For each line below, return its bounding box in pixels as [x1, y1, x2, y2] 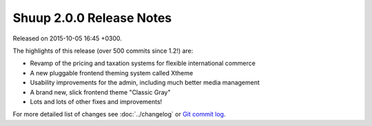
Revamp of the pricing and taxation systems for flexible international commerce [30, 59, 256, 68]
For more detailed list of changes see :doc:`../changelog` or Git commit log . [12, 110, 227, 118]
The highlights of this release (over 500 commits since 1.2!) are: [12, 47, 194, 55]
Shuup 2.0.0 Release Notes [12, 10, 172, 25]
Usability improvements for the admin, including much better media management [30, 79, 260, 87]
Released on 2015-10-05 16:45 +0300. [12, 34, 122, 42]
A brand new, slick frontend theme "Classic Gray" [30, 88, 171, 96]
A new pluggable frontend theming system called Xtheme [30, 68, 194, 77]
